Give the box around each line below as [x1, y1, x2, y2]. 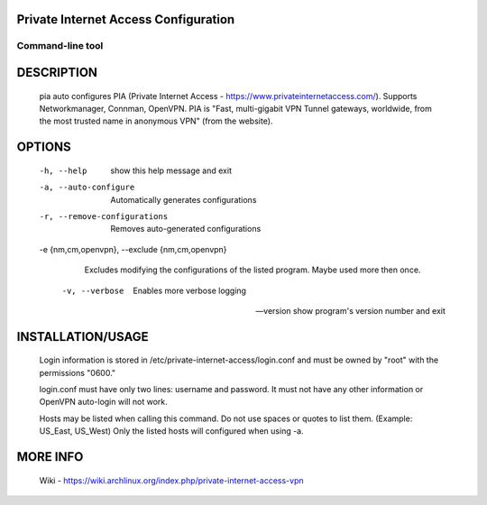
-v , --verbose [61, 285, 124, 296]
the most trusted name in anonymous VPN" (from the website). [39, 115, 273, 126]
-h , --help [39, 165, 87, 176]
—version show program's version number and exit [255, 305, 446, 316]
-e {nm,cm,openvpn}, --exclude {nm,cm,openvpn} [39, 243, 227, 254]
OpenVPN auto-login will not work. [39, 397, 169, 408]
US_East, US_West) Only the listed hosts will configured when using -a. [39, 426, 304, 436]
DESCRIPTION [16, 65, 98, 80]
